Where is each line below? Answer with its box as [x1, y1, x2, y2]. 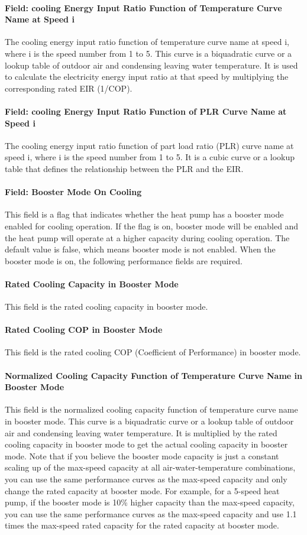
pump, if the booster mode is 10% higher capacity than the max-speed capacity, [5, 496, 295, 508]
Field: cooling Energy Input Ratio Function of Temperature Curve [5, 1, 282, 14]
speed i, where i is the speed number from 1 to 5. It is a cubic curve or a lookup [5, 151, 295, 163]
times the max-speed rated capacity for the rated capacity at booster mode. [5, 519, 279, 531]
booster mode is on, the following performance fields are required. [5, 254, 243, 267]
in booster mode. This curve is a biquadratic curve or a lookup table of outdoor [5, 415, 294, 427]
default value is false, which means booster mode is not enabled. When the [5, 243, 276, 255]
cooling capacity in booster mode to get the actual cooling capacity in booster [5, 438, 288, 450]
